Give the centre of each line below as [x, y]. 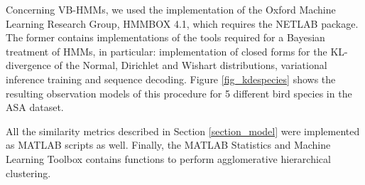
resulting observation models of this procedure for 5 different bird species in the [179, 93]
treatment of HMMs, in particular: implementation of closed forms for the [167, 51]
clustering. [28, 173]
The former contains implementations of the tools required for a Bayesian [165, 37]
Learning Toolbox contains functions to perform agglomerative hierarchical [168, 158]
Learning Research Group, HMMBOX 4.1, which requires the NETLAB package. [182, 23]
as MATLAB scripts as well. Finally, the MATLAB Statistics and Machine [168, 145]
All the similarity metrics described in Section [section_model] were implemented [183, 131]
